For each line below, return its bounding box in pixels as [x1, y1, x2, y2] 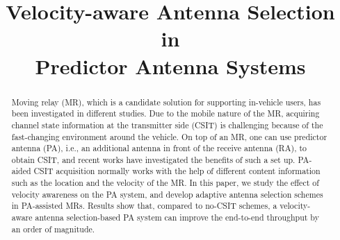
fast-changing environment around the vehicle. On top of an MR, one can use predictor [11, 130, 327, 142]
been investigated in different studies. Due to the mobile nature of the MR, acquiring [11, 108, 320, 119]
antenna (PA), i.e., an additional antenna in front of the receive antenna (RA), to [11, 142, 307, 154]
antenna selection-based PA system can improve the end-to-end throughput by [35, 212, 319, 223]
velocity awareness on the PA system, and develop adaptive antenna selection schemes [11, 188, 323, 200]
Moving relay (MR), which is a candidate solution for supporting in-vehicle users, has [11, 96, 321, 108]
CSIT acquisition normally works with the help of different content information [33, 165, 321, 177]
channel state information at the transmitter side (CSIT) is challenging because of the [11, 119, 323, 130]
